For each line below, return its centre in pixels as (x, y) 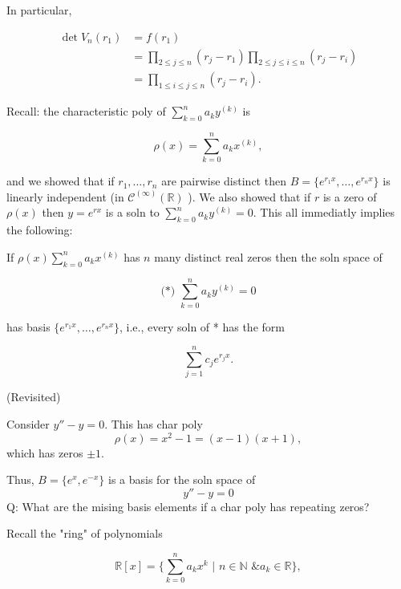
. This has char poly (154, 424)
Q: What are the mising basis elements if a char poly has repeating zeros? (188, 506)
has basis (28, 326)
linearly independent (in (65, 196)
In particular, (39, 10)
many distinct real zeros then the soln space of (268, 256)
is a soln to (132, 212)
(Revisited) (34, 397)
